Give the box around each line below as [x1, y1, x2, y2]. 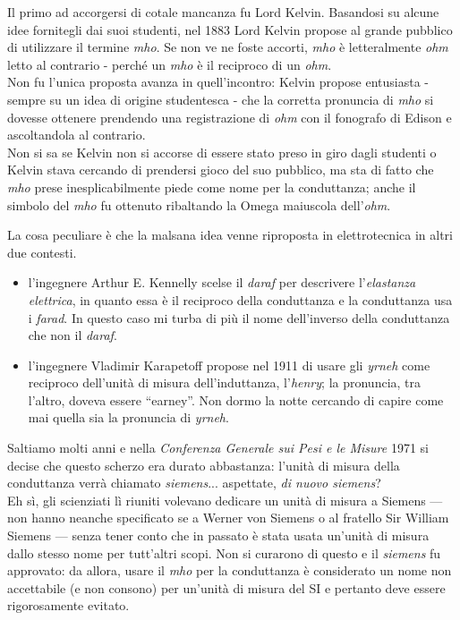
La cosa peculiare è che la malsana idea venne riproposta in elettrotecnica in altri [7, 225, 453, 244]
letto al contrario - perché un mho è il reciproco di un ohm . [7, 55, 332, 73]
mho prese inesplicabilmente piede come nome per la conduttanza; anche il [7, 177, 416, 196]
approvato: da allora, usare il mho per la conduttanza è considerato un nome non [7, 561, 452, 580]
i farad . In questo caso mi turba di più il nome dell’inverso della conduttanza [28, 308, 450, 327]
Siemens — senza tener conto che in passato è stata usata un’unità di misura [7, 526, 430, 545]
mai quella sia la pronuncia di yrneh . [28, 408, 229, 427]
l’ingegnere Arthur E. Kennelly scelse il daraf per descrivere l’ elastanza [28, 273, 416, 292]
